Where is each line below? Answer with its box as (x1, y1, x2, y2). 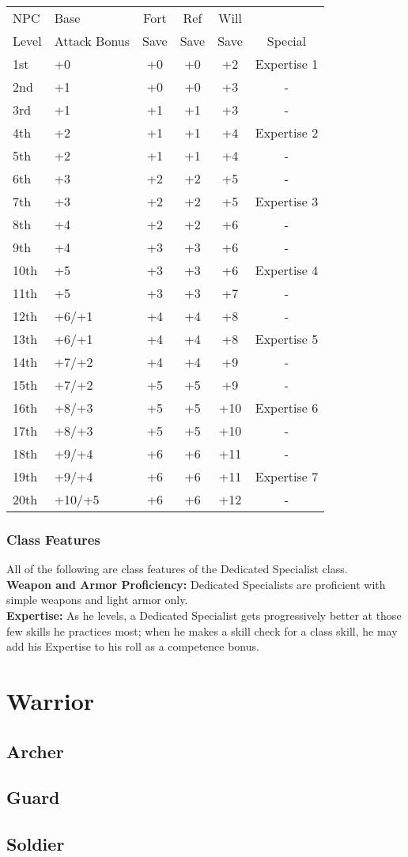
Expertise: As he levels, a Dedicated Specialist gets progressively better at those (6, 607, 402, 623)
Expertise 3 (255, 192, 319, 210)
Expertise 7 (255, 467, 319, 485)
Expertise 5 (255, 330, 319, 348)
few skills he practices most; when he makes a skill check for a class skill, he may (6, 622, 398, 639)
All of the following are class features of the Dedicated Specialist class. (6, 561, 348, 577)
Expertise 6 (255, 398, 319, 417)
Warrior (6, 684, 95, 716)
